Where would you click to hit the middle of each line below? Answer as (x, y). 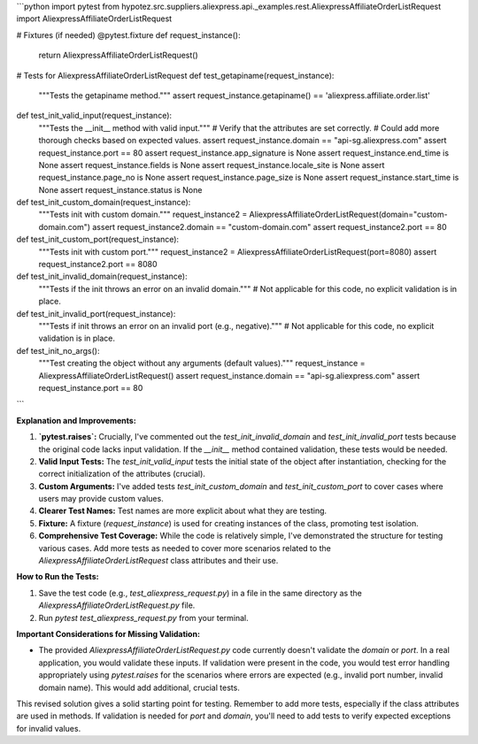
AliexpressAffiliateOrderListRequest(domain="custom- (348, 215)
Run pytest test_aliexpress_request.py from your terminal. (144, 617)
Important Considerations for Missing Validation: (108, 633)
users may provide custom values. (101, 499)
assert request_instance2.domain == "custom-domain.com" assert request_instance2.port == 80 (270, 226)
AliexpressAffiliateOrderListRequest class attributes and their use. (158, 561)
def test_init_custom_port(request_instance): (98, 240)
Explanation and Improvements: (76, 420)
